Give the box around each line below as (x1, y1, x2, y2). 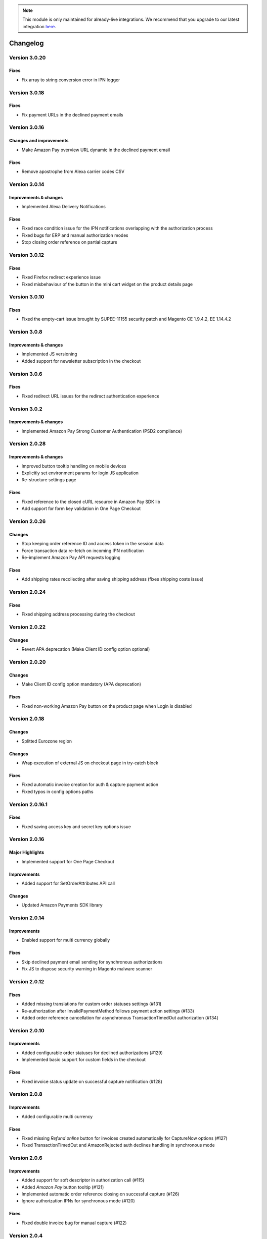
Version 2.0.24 (9, 589, 46, 596)
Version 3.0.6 (9, 370, 43, 377)
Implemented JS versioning (21, 351, 78, 357)
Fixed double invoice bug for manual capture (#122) (21, 1220, 127, 1226)
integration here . (22, 23, 56, 29)
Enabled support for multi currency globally (21, 937, 110, 943)
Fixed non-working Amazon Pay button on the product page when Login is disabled (21, 703, 192, 709)
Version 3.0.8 (9, 329, 43, 336)
